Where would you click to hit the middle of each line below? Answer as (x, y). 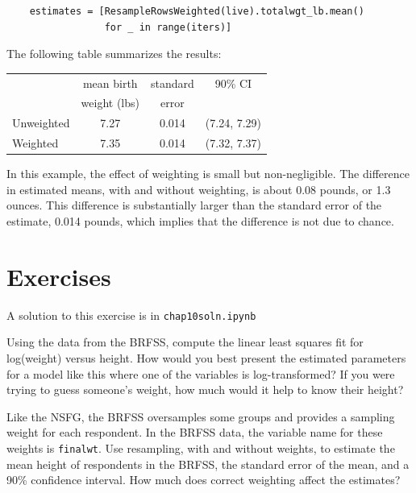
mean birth (110, 83)
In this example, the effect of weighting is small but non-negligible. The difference (208, 174)
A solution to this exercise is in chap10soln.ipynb (131, 315)
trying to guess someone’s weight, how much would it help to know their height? (205, 389)
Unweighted (41, 123)
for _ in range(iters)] (168, 27)
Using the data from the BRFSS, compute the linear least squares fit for (185, 342)
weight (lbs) (110, 103)
